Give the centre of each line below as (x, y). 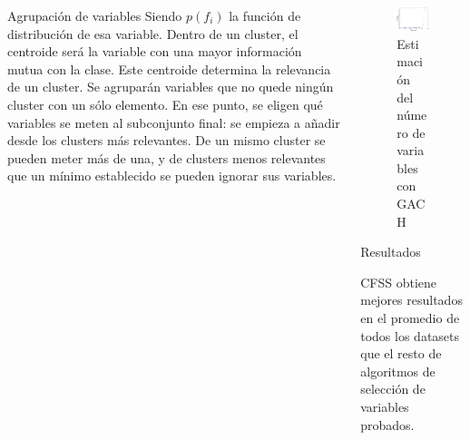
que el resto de (401, 353)
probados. (387, 424)
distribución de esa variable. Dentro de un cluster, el (153, 33)
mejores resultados (411, 300)
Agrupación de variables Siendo (95, 15)
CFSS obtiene (399, 282)
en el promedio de (410, 318)
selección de (393, 389)
